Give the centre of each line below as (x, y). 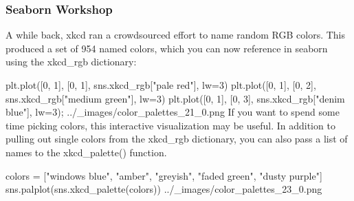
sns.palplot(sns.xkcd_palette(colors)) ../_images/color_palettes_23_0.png (164, 189)
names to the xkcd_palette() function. (86, 152)
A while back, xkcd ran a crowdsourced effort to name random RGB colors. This (176, 35)
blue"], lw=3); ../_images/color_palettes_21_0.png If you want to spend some (173, 112)
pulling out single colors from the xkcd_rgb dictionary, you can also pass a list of (177, 139)
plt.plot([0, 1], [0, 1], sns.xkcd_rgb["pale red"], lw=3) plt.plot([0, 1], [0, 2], (161, 85)
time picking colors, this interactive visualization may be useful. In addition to (170, 125)
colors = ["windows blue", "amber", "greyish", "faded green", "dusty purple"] (164, 175)
